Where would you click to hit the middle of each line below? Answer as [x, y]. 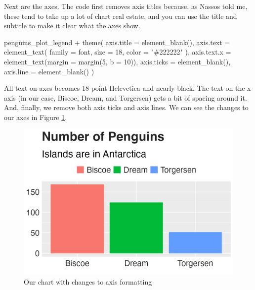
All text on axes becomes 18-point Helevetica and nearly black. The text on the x [127, 88]
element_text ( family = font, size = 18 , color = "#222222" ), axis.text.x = [118, 52]
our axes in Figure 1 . [36, 117]
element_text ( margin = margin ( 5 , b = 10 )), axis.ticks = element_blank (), [117, 61]
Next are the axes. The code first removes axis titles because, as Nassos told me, [126, 6]
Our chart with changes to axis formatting [88, 281]
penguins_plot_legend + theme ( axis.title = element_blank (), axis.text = [117, 42]
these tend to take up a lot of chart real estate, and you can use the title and [121, 16]
